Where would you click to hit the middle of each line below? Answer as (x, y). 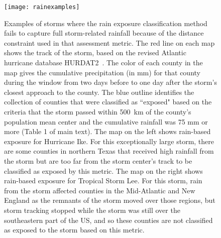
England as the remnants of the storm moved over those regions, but (110, 200)
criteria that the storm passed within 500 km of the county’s (98, 111)
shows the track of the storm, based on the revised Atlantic (95, 52)
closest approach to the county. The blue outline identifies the (99, 92)
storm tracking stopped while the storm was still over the (92, 210)
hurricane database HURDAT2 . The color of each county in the (103, 63)
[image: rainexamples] (42, 7)
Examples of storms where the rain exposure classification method (106, 23)
